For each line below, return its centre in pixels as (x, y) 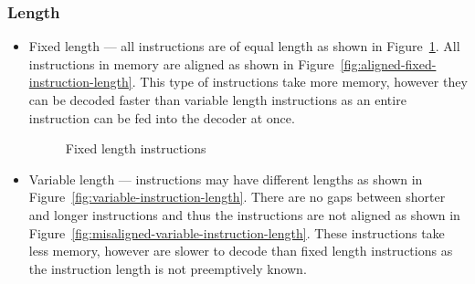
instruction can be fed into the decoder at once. (162, 117)
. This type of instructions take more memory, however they (300, 82)
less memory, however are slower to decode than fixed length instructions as (241, 251)
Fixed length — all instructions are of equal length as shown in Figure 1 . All (244, 46)
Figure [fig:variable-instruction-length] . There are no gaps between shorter (237, 197)
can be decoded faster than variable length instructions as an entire (217, 100)
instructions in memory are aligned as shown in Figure (181, 63)
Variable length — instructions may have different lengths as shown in (226, 179)
